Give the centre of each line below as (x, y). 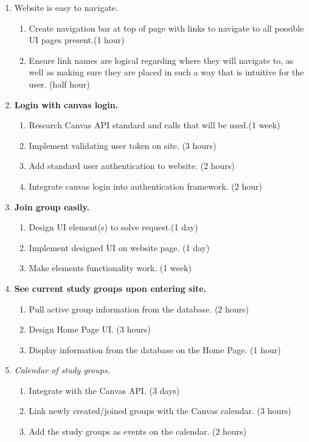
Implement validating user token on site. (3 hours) (123, 145)
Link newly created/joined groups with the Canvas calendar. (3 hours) (160, 411)
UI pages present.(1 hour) (77, 40)
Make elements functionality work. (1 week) (110, 268)
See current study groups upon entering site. (110, 288)
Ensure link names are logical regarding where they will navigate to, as (161, 60)
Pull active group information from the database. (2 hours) (139, 309)
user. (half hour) (59, 84)
